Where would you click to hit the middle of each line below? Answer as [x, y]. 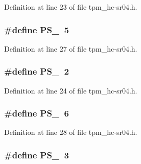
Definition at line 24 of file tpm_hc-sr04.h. [71, 90]
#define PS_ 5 [37, 29]
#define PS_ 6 [37, 113]
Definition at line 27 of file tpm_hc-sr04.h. [71, 48]
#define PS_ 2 [37, 71]
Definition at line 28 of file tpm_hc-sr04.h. [71, 132]
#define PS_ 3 [37, 155]
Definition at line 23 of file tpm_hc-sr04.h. [71, 7]
